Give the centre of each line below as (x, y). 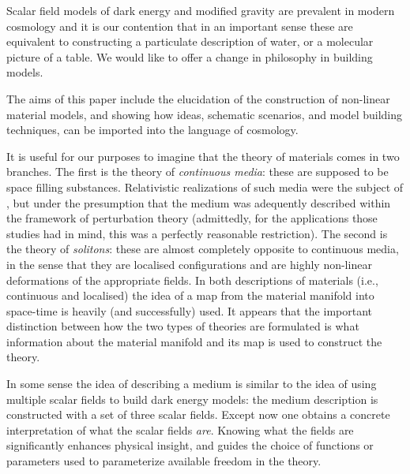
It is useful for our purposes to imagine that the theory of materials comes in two (203, 156)
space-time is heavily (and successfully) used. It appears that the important (189, 310)
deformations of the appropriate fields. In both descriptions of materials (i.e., (192, 280)
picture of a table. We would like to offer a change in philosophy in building (190, 56)
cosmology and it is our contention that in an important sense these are (180, 26)
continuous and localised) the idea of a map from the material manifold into (190, 295)
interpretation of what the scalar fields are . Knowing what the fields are (180, 429)
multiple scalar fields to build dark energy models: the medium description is (192, 399)
